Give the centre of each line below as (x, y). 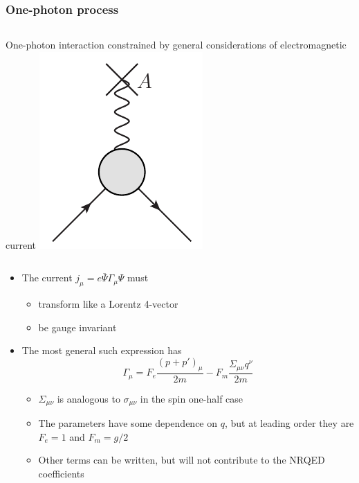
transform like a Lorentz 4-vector (108, 304)
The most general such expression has (102, 350)
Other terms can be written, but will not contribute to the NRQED (182, 460)
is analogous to (89, 398)
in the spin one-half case (192, 398)
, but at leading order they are (289, 423)
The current (47, 278)
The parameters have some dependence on (128, 423)
